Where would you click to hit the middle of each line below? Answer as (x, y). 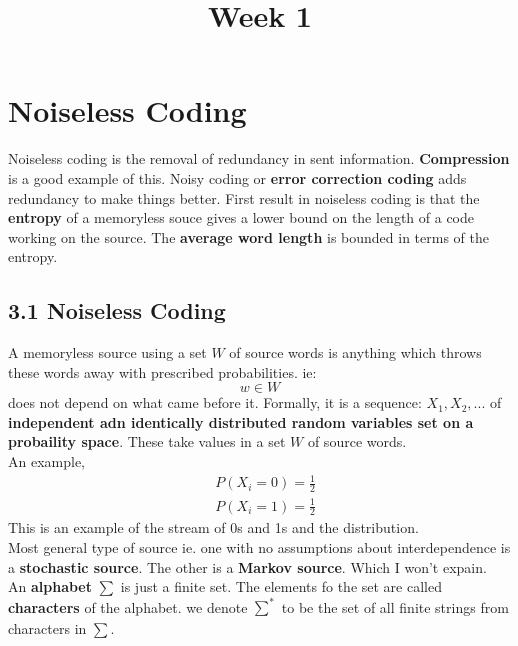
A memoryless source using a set (107, 352)
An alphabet (50, 586)
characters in (47, 628)
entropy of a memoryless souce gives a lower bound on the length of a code (241, 217)
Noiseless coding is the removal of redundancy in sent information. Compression (259, 158)
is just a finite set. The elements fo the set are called (281, 586)
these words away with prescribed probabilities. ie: (162, 371)
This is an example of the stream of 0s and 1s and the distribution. (213, 527)
